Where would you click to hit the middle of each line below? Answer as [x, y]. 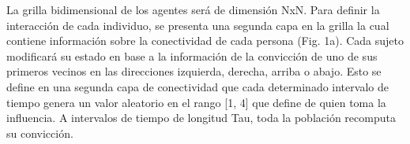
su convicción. [40, 133]
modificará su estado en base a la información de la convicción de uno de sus [192, 55]
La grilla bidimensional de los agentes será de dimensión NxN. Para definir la [193, 9]
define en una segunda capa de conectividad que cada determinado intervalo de [197, 86]
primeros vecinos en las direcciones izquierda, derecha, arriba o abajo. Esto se [194, 71]
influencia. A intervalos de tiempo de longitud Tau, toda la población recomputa [201, 118]
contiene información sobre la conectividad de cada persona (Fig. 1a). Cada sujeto [205, 41]
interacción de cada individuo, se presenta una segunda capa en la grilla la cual [198, 25]
